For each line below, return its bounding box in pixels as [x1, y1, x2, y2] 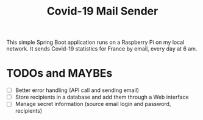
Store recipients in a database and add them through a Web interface [15, 93, 189, 101]
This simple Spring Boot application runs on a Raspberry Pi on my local [6, 38, 185, 46]
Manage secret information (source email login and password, [15, 101, 171, 108]
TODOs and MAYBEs [6, 66, 113, 80]
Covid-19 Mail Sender [46, 4, 158, 18]
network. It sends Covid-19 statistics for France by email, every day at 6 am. [6, 45, 198, 52]
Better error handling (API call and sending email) [15, 86, 139, 94]
